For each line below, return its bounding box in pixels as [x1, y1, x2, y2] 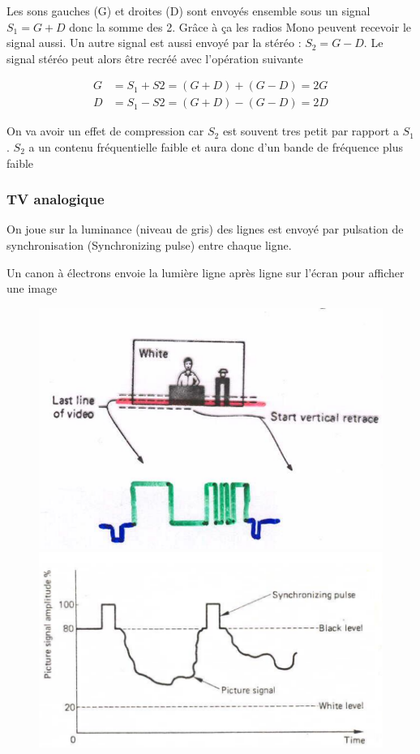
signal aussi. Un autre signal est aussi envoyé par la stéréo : [6, 34, 302, 51]
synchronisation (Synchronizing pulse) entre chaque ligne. [6, 237, 292, 254]
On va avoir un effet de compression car [6, 122, 204, 139]
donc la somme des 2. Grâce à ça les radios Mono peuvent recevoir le [69, 18, 411, 35]
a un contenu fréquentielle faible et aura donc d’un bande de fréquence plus [28, 139, 403, 156]
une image [6, 280, 58, 297]
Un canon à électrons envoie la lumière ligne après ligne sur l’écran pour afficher [6, 263, 405, 281]
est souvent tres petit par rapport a [222, 122, 399, 139]
